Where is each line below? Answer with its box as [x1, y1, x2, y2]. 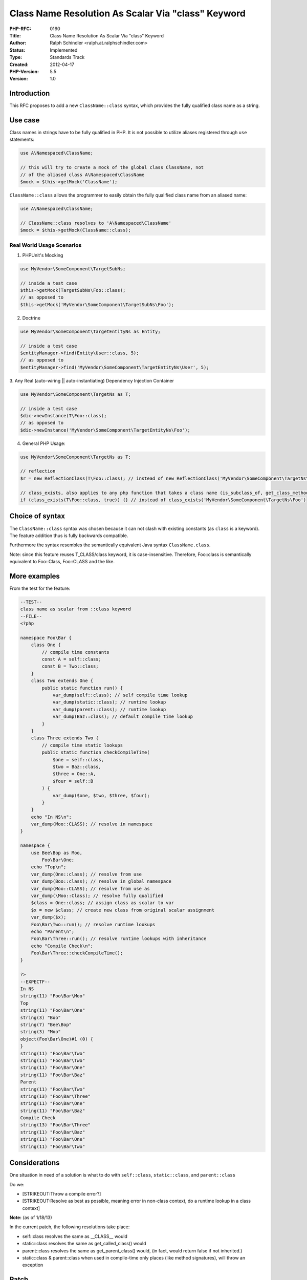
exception [22, 1262, 43, 1268]
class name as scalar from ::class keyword [20, 606, 131, 612]
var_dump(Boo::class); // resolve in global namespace [31, 879, 171, 884]
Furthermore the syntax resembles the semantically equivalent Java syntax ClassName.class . [9, 542, 211, 548]
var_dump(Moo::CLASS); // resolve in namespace [31, 821, 153, 827]
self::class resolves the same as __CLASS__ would [22, 1233, 127, 1239]
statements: [9, 136, 35, 143]
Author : [9, 40, 27, 46]
